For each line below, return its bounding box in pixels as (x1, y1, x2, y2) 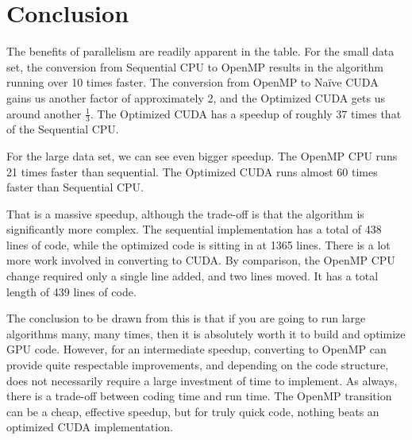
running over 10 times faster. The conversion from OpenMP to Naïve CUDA (6, 74, 379, 91)
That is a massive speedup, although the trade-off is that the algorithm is (6, 205, 364, 222)
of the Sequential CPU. (6, 121, 119, 137)
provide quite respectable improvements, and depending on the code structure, (6, 357, 389, 373)
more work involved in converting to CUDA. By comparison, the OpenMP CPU (6, 252, 395, 268)
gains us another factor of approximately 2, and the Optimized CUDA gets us (6, 89, 386, 106)
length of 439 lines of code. (6, 283, 137, 299)
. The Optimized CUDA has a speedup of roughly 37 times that (90, 105, 402, 122)
